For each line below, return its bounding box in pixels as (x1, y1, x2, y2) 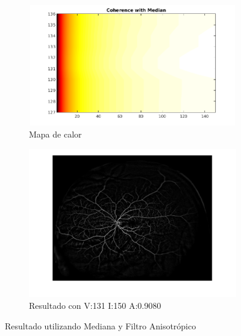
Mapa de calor (29, 127, 82, 140)
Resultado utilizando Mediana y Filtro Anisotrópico (5, 319, 196, 332)
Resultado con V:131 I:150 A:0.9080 (29, 299, 161, 311)
